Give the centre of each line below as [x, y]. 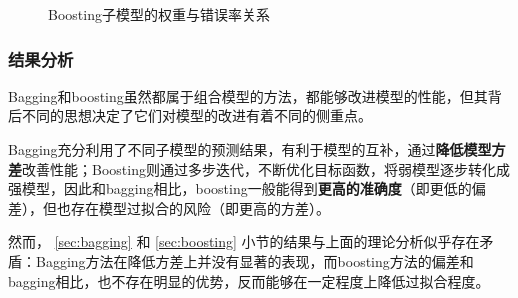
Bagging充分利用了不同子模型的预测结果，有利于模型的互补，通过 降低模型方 [257, 149]
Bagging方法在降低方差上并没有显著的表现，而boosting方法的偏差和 [254, 260]
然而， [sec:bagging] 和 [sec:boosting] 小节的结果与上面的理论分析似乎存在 [244, 241]
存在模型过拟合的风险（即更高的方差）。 [200, 207]
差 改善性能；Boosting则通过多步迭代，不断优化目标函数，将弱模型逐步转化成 [259, 168]
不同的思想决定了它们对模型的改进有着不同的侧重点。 [196, 115]
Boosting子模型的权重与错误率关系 [159, 14]
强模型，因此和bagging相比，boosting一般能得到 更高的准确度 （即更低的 [240, 188]
